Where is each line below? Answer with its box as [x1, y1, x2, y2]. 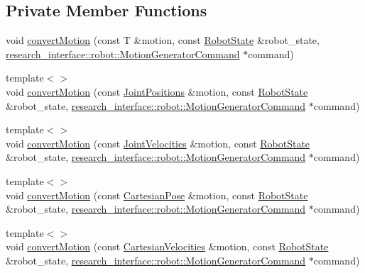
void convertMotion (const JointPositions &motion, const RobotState [6, 84, 308, 99]
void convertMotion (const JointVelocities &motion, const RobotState [6, 135, 310, 150]
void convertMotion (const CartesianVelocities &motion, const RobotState [6, 239, 329, 254]
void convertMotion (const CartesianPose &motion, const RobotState [6, 187, 308, 202]
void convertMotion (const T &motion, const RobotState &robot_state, [6, 33, 320, 48]
